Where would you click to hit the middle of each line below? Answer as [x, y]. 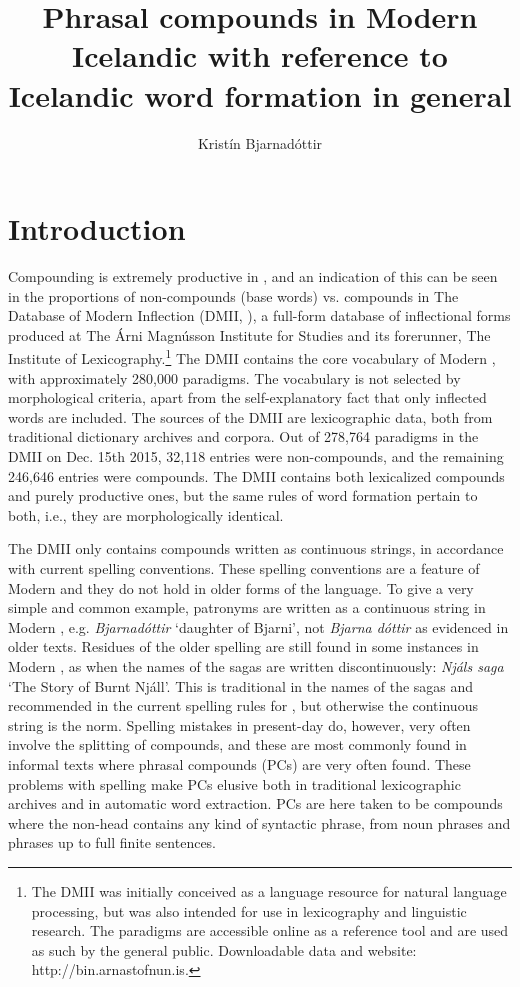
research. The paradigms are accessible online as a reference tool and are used [270, 930]
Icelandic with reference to [260, 55]
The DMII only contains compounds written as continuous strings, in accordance [256, 548]
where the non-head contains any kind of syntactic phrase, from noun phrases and [259, 822]
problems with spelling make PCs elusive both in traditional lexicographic [234, 783]
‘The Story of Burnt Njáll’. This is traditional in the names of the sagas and [241, 685]
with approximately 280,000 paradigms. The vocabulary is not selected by [234, 377]
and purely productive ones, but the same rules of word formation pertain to [243, 495]
